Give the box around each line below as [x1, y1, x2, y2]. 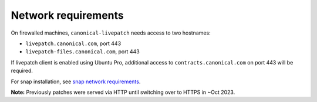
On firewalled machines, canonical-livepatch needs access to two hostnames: [11, 29, 211, 36]
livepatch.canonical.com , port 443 [25, 40, 122, 47]
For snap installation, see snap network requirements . [11, 78, 141, 85]
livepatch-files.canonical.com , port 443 [25, 48, 140, 55]
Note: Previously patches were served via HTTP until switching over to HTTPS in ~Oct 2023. [11, 89, 235, 96]
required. [11, 67, 33, 74]
